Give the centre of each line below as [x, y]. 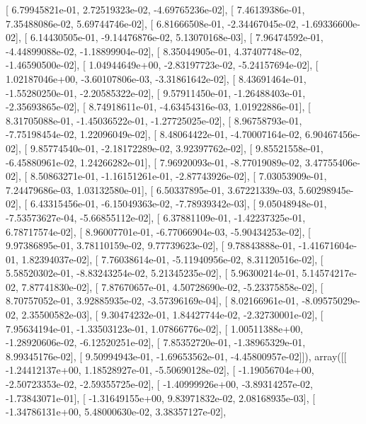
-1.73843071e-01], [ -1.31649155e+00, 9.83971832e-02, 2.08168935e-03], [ [161, 397]
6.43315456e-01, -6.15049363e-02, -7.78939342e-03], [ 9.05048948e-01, [178, 204]
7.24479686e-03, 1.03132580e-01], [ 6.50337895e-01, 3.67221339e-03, [151, 189]
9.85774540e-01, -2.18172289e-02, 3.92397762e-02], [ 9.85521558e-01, [177, 148]
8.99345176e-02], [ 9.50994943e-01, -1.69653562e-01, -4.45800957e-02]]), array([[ [176, 356]
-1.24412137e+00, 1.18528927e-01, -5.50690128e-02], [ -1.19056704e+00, [160, 370]
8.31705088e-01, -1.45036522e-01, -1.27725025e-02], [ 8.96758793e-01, [154, 120]
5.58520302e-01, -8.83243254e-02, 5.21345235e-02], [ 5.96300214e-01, [152, 273]
